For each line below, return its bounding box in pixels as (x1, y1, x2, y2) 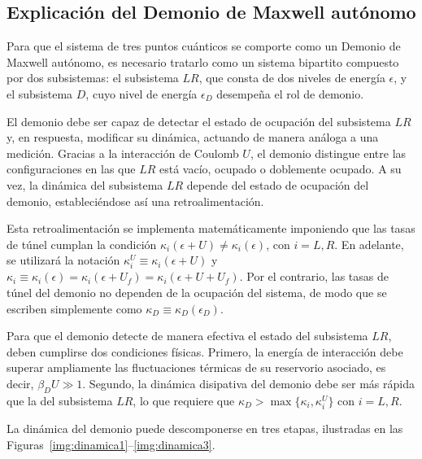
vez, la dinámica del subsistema (7, 176, 163, 193)
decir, (7, 375, 34, 392)
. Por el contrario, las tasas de (239, 268, 389, 285)
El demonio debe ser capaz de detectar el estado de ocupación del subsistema (7, 112, 391, 129)
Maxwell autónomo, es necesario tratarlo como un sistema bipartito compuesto (7, 53, 399, 70)
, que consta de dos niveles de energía (198, 69, 385, 86)
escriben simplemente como (7, 299, 142, 317)
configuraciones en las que (7, 160, 136, 177)
